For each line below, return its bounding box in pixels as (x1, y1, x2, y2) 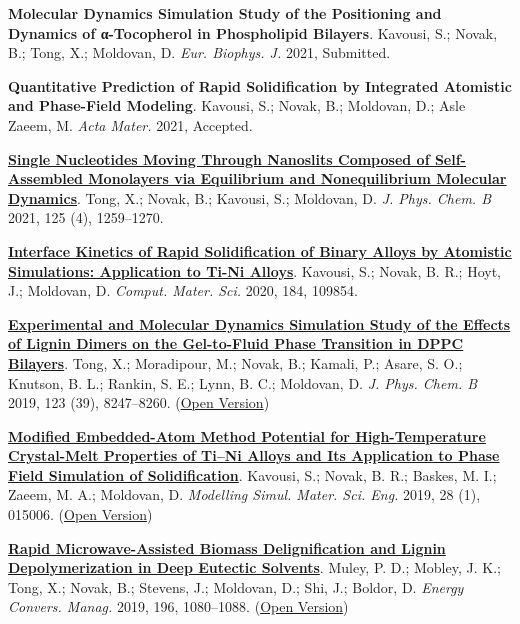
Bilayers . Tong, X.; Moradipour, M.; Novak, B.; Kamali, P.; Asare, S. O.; (8, 352, 463, 373)
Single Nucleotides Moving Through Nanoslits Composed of (8, 148, 430, 169)
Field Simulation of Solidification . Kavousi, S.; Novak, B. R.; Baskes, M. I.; (8, 464, 497, 485)
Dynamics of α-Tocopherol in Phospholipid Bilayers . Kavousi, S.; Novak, (8, 22, 498, 43)
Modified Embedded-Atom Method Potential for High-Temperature (8, 425, 486, 446)
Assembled (8, 168, 83, 189)
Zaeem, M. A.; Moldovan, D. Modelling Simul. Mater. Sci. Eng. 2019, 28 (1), (8, 484, 481, 505)
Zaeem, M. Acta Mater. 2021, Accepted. (8, 114, 253, 135)
